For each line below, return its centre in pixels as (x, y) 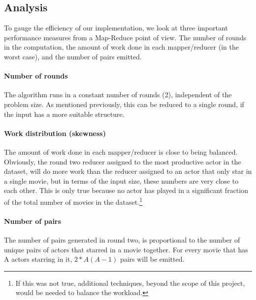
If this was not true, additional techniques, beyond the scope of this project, (130, 283)
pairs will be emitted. (152, 259)
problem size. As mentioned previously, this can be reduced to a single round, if (124, 104)
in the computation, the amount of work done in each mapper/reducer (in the (121, 47)
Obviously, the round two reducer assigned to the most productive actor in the (123, 161)
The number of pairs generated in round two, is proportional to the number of (122, 239)
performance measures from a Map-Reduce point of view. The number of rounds (125, 37)
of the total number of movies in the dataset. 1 (73, 201)
